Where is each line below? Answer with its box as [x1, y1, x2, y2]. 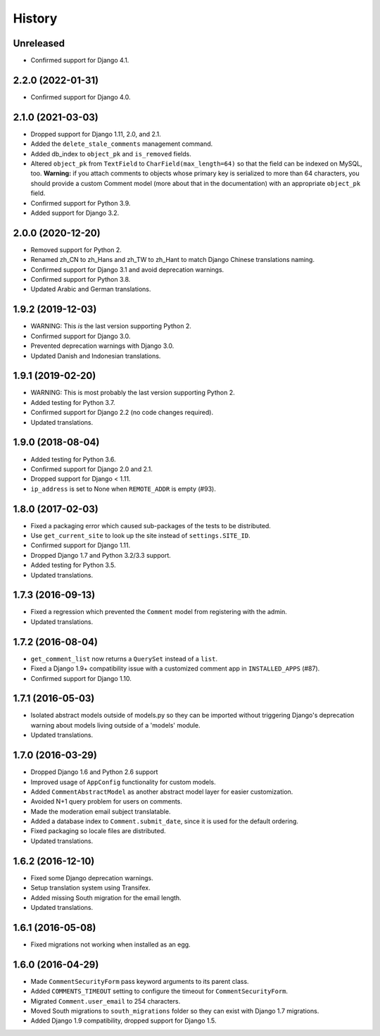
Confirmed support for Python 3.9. [30, 199, 131, 207]
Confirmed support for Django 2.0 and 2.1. [30, 465, 153, 473]
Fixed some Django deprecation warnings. [30, 873, 154, 882]
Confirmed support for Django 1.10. [30, 674, 132, 682]
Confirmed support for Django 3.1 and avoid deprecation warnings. [30, 265, 224, 274]
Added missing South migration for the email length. [30, 893, 182, 901]
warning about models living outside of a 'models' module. [30, 720, 201, 729]
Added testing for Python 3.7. [30, 398, 115, 406]
